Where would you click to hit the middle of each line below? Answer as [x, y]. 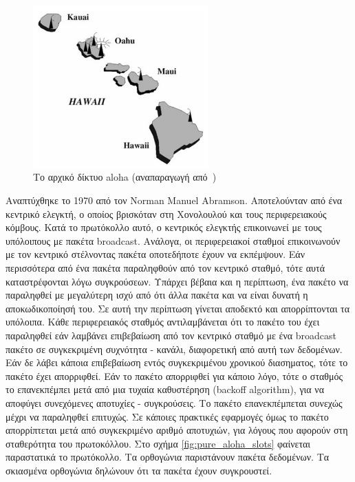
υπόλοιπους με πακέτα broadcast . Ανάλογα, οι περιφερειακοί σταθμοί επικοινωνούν [173, 240]
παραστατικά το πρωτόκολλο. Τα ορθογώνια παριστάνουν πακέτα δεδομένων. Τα [168, 457]
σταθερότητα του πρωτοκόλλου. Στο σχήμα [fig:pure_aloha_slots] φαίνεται [158, 443]
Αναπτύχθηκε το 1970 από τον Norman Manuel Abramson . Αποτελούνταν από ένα [174, 200]
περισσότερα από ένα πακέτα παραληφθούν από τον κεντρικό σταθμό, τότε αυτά [165, 267]
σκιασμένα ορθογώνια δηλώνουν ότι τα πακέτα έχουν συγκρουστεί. [139, 470]
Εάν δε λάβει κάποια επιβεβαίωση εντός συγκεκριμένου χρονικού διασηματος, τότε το [177, 362]
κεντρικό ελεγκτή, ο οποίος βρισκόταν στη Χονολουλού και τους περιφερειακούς [166, 213]
